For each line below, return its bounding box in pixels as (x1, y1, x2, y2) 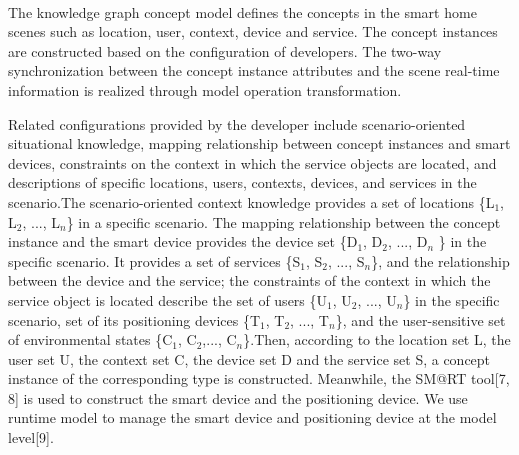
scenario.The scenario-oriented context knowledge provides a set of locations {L (8, 191, 495, 212)
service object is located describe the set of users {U (8, 289, 328, 310)
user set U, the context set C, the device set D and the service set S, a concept (8, 348, 491, 369)
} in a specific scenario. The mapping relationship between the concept (66, 211, 501, 232)
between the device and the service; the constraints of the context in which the (8, 270, 491, 291)
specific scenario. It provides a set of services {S (8, 250, 301, 271)
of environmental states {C (8, 329, 173, 350)
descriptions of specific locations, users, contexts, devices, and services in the (8, 172, 477, 193)
